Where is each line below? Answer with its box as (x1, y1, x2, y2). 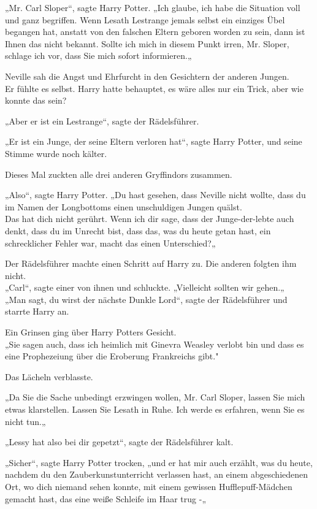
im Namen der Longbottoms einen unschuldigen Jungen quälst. (5, 200, 242, 213)
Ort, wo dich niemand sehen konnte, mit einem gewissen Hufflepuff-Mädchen (5, 480, 292, 492)
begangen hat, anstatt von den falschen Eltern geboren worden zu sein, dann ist (5, 25, 305, 38)
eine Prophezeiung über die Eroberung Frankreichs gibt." (5, 350, 219, 362)
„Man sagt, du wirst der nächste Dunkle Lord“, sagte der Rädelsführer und (5, 293, 288, 305)
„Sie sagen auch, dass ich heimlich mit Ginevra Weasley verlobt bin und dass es (5, 337, 304, 350)
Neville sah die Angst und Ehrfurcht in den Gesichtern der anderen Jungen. (5, 69, 289, 82)
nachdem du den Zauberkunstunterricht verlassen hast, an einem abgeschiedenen (5, 468, 308, 481)
